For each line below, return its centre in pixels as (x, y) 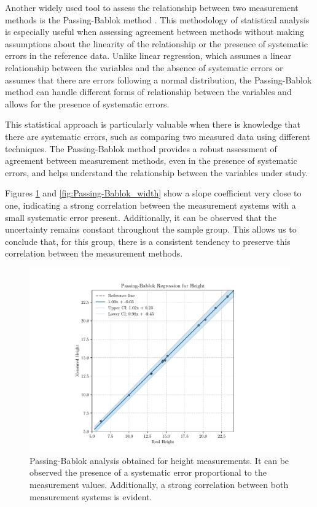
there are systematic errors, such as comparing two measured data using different (158, 136)
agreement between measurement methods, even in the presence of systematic (151, 161)
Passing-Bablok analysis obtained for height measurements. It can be (159, 460)
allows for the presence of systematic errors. (87, 103)
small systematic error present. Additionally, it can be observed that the (141, 217)
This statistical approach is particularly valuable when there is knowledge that (153, 124)
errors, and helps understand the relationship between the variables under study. (157, 172)
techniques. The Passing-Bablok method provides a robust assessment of (141, 148)
